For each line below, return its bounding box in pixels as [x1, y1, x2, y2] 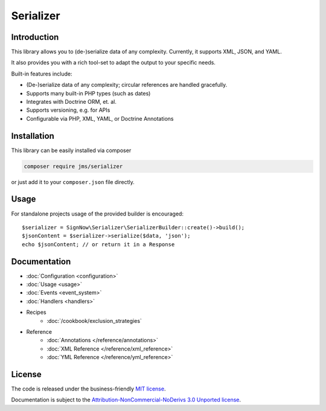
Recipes [26, 308, 46, 316]
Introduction [11, 32, 59, 42]
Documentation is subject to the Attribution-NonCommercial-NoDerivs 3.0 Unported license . [11, 396, 241, 404]
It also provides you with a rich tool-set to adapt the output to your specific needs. [11, 59, 216, 66]
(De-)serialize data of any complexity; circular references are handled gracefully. [26, 81, 228, 89]
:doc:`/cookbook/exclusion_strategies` [46, 317, 142, 324]
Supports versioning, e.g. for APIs [26, 106, 110, 114]
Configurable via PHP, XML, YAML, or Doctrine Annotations [26, 115, 174, 122]
